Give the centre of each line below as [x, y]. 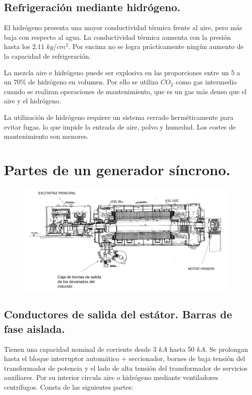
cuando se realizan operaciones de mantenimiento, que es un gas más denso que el [125, 91]
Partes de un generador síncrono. [117, 169]
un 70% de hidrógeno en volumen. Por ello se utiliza [81, 82]
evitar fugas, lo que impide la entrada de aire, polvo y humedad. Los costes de [120, 126]
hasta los [17, 46]
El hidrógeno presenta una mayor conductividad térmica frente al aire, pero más [123, 27]
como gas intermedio [206, 82]
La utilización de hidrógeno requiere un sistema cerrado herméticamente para [119, 117]
